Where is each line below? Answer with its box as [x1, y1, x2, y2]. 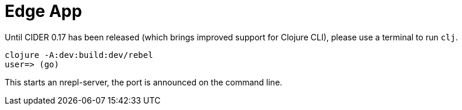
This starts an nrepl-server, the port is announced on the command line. [5, 77, 283, 87]
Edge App [5, 1, 82, 21]
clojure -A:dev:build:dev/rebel [5, 50, 153, 60]
